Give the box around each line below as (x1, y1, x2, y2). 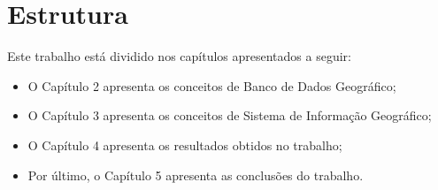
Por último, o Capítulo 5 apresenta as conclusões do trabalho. (27, 165, 364, 184)
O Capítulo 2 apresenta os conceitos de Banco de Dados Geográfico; (27, 76, 396, 95)
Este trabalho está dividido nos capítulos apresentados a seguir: (7, 47, 351, 65)
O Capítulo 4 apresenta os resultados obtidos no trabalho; (27, 135, 342, 154)
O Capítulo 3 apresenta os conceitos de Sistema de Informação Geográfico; (27, 106, 432, 125)
